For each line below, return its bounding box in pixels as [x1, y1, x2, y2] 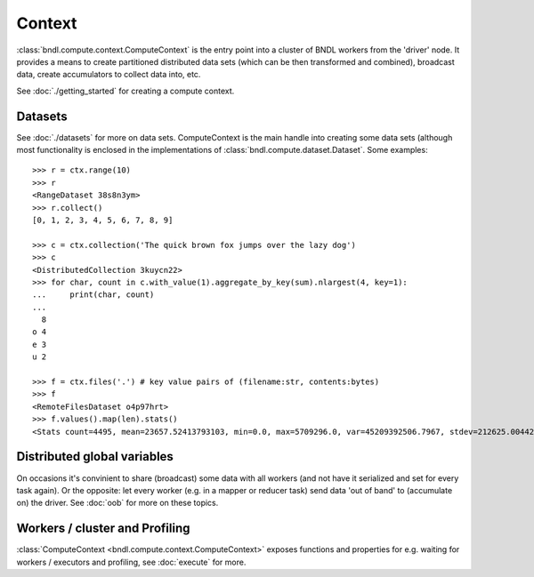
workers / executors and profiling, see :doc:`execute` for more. [16, 557, 247, 567]
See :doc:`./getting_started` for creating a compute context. [16, 85, 235, 96]
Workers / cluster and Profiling [16, 521, 190, 536]
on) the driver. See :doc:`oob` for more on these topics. [16, 498, 219, 509]
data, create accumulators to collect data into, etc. [16, 69, 201, 80]
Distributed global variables [16, 449, 174, 464]
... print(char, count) [32, 290, 155, 300]
